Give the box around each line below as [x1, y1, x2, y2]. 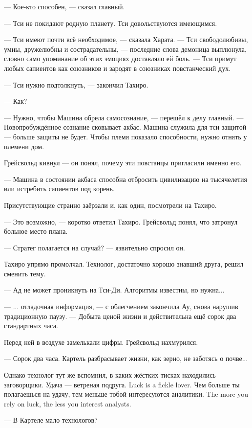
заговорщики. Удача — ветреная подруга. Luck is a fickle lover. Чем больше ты [4, 379, 240, 389]
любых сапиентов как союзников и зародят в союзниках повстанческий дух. [4, 63, 231, 73]
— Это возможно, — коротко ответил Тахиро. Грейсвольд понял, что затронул [4, 216, 238, 226]
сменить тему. [4, 268, 46, 278]
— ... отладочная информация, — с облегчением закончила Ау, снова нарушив [4, 301, 238, 312]
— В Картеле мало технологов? [4, 415, 98, 425]
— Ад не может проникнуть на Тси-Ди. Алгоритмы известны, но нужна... [4, 285, 225, 295]
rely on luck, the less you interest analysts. [4, 398, 131, 408]
